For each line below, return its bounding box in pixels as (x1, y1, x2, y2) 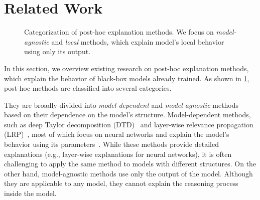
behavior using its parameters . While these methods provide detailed (4, 139, 219, 149)
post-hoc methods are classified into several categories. (4, 83, 172, 93)
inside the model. (4, 188, 57, 198)
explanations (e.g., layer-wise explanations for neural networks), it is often (4, 148, 232, 159)
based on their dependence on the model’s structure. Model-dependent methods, (4, 109, 251, 120)
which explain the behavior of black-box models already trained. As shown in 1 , (4, 73, 249, 83)
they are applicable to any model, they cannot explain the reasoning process (4, 178, 238, 188)
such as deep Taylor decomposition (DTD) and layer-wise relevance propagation (4, 119, 253, 129)
